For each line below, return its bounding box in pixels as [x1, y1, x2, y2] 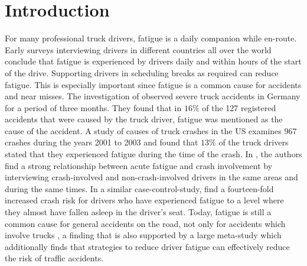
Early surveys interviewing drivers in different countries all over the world [5, 43, 272, 56]
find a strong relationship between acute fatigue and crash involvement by [5, 159, 273, 171]
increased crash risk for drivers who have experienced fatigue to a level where [5, 194, 284, 206]
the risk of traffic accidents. [5, 252, 104, 264]
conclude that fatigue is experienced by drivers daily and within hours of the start [5, 55, 302, 67]
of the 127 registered [202, 101, 276, 113]
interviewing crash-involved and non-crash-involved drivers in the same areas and [5, 171, 298, 183]
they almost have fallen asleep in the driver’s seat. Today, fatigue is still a [5, 206, 272, 218]
